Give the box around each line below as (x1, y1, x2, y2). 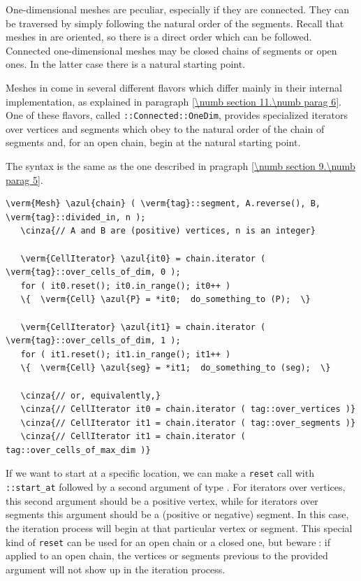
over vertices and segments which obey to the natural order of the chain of (6, 121, 325, 136)
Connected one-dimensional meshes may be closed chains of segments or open (6, 43, 337, 57)
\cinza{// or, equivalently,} (20, 390, 161, 401)
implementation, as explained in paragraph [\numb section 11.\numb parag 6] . (6, 94, 342, 108)
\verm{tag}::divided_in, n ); (6, 212, 146, 222)
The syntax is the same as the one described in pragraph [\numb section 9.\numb (6, 159, 355, 173)
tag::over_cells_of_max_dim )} (6, 445, 151, 455)
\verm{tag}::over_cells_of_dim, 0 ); (6, 267, 181, 278)
